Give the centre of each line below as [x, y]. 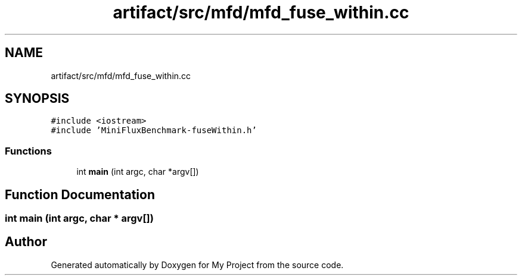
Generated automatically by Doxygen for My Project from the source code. [197, 265]
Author [26, 242]
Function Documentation [80, 194]
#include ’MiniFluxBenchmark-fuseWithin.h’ [154, 130]
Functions [28, 151]
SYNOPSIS [37, 99]
